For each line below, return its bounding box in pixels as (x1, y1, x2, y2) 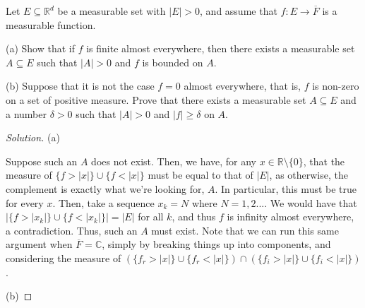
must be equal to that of (148, 167, 253, 182)
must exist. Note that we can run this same (151, 223, 339, 237)
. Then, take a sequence (52, 195, 155, 210)
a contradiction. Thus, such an (6, 223, 138, 237)
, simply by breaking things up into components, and (102, 237, 331, 251)
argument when (6, 237, 73, 251)
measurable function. (6, 17, 96, 32)
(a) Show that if (6, 41, 76, 56)
